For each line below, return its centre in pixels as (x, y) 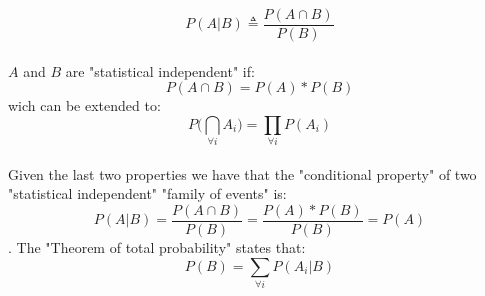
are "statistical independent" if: (160, 70)
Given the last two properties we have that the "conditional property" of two (242, 173)
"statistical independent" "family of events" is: (147, 193)
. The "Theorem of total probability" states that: (157, 247)
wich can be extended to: (84, 105)
